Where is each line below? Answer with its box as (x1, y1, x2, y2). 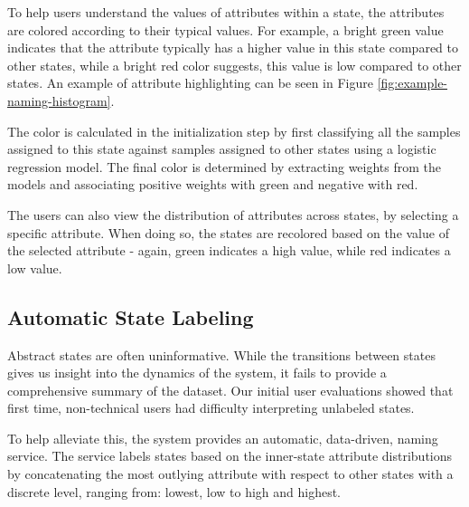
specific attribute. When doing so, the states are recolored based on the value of (7, 223, 449, 242)
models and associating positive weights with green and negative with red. (7, 175, 418, 194)
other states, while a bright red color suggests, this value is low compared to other (7, 55, 462, 74)
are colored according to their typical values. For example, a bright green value (7, 20, 444, 39)
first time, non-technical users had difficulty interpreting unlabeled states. (7, 398, 415, 417)
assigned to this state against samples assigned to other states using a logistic (7, 139, 436, 158)
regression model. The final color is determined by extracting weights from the (7, 157, 442, 176)
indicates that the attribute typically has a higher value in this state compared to (7, 38, 458, 57)
